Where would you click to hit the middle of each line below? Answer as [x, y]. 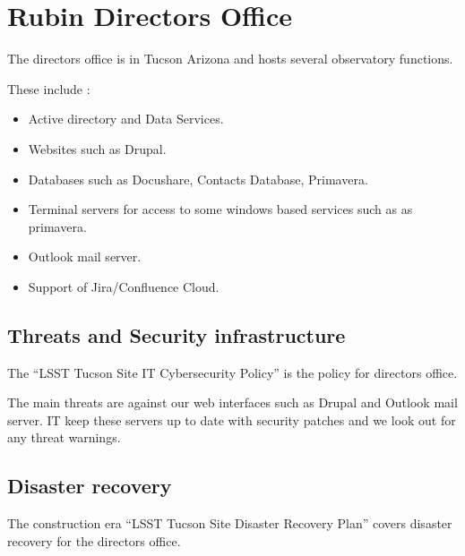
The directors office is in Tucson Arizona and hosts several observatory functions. [230, 59]
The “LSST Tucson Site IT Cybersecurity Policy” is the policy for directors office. [232, 372]
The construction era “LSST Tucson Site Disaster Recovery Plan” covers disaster [230, 523]
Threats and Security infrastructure [177, 334]
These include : [49, 88]
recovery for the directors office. [94, 540]
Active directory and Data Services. [126, 119]
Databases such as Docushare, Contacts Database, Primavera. [198, 179]
